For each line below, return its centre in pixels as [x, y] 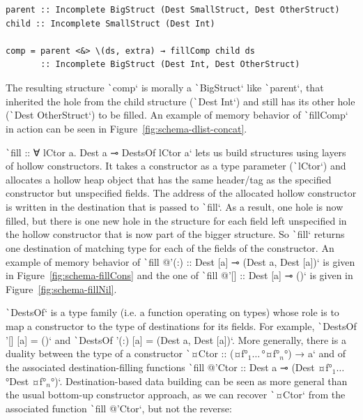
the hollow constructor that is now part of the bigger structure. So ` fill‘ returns [175, 234]
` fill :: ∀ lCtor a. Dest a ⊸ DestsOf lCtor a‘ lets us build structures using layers [176, 152]
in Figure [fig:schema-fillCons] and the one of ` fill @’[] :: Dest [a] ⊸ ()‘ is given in [179, 275]
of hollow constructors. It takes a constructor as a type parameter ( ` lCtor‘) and [176, 166]
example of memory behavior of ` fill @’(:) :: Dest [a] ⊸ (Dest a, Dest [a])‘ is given [180, 261]
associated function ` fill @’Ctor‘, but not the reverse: [119, 408]
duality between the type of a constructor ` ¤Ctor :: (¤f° [127, 353]
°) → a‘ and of [315, 353]
